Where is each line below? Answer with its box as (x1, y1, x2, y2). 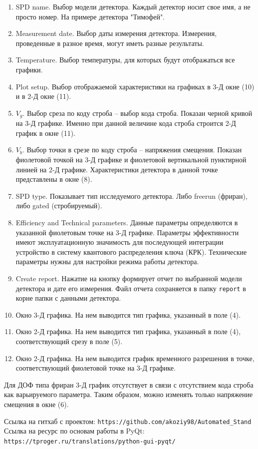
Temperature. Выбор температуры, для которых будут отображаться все (15, 54, 235, 65)
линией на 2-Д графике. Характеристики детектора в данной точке (15, 164, 218, 174)
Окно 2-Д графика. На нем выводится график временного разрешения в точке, (15, 353, 255, 363)
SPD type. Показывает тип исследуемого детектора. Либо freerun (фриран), (15, 190, 248, 201)
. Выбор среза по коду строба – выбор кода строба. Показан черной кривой (22, 107, 253, 118)
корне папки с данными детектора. (15, 293, 121, 303)
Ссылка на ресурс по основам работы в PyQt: (4, 426, 145, 436)
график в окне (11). (15, 127, 76, 138)
